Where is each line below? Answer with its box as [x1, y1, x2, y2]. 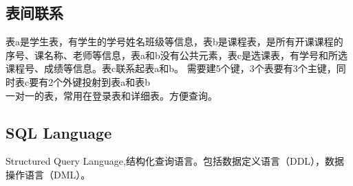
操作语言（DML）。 [6, 167, 91, 181]
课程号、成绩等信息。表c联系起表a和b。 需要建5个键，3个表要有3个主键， [6, 61, 336, 75]
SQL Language [6, 121, 112, 143]
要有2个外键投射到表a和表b [29, 74, 150, 89]
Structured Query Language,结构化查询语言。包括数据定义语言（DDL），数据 [6, 154, 345, 168]
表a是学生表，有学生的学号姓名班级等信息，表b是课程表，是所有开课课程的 [6, 34, 343, 49]
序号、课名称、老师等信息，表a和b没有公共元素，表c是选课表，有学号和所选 [6, 47, 347, 62]
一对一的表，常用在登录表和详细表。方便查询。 [6, 88, 217, 102]
